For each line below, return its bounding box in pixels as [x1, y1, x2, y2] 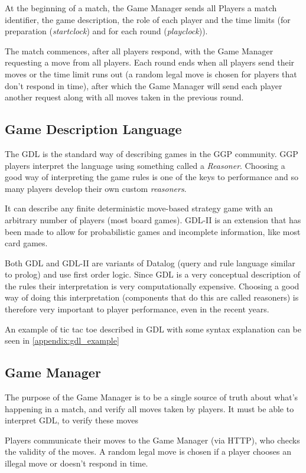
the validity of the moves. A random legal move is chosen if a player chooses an [5, 445, 291, 458]
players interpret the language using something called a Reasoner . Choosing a [5, 159, 285, 171]
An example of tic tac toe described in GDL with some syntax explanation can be [5, 322, 302, 335]
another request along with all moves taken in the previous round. [5, 91, 244, 103]
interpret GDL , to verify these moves [5, 414, 138, 426]
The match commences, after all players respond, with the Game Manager [5, 44, 274, 57]
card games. [5, 237, 48, 249]
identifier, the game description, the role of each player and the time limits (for [5, 13, 291, 25]
